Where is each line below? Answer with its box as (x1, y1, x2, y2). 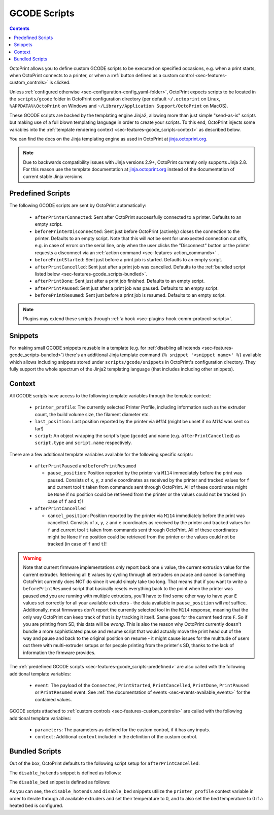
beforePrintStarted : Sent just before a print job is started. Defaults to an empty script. (35, 257, 223, 263)
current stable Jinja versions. (23, 173, 84, 180)
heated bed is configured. (9, 802, 63, 809)
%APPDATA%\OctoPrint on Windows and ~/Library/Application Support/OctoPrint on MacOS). (9, 103, 228, 109)
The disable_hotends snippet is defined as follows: (9, 769, 121, 776)
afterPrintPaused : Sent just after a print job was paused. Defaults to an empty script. (35, 285, 219, 291)
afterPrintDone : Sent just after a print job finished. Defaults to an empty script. (35, 278, 205, 284)
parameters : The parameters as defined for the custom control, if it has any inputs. (35, 726, 211, 733)
